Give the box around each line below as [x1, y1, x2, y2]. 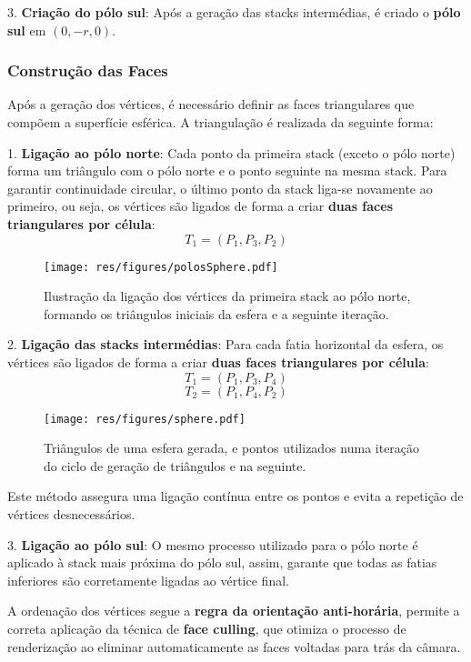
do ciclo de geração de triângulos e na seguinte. [44, 456, 306, 475]
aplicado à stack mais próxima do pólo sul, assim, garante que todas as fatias [7, 553, 437, 572]
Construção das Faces [7, 59, 168, 82]
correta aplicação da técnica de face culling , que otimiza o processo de [7, 619, 406, 637]
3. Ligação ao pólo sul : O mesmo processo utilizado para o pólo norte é [7, 535, 418, 554]
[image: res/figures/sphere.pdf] [44, 412, 246, 426]
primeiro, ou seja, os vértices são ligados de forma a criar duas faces [7, 196, 393, 216]
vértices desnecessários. [7, 505, 135, 524]
